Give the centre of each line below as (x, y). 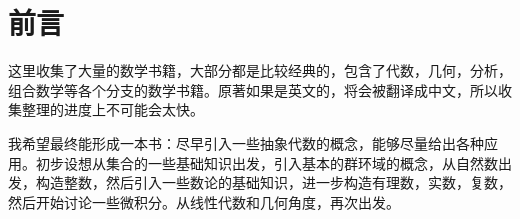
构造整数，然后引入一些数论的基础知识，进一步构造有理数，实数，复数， (273, 182)
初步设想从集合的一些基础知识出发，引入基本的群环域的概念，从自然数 (266, 162)
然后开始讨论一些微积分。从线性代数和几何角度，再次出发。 (204, 201)
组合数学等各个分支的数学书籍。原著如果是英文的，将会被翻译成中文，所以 (253, 89)
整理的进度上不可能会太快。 (112, 109)
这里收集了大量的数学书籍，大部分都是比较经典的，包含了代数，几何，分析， (260, 70)
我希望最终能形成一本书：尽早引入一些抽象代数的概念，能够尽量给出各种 (246, 142)
